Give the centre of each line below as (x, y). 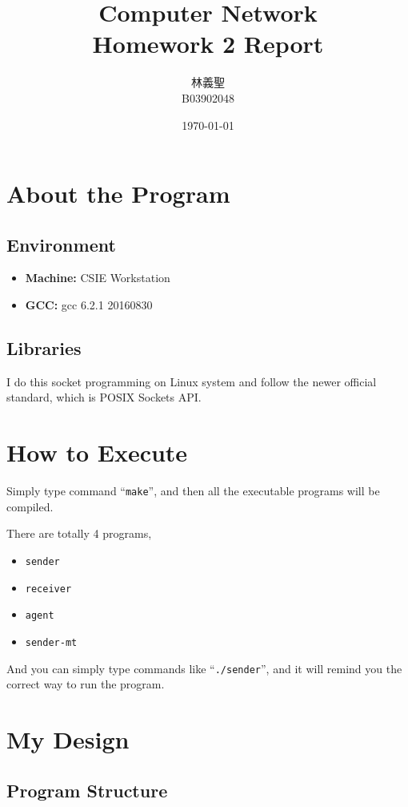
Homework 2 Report (208, 44)
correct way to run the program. (86, 684)
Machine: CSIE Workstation (98, 278)
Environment (61, 244)
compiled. (30, 506)
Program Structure (87, 790)
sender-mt (51, 643)
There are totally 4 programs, (79, 533)
